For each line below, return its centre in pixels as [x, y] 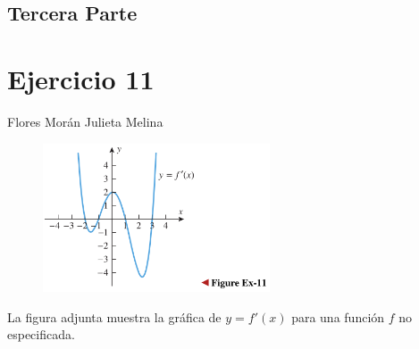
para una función [338, 316]
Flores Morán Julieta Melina [85, 121]
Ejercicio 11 [81, 78]
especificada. [41, 334]
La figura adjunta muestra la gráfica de [114, 316]
